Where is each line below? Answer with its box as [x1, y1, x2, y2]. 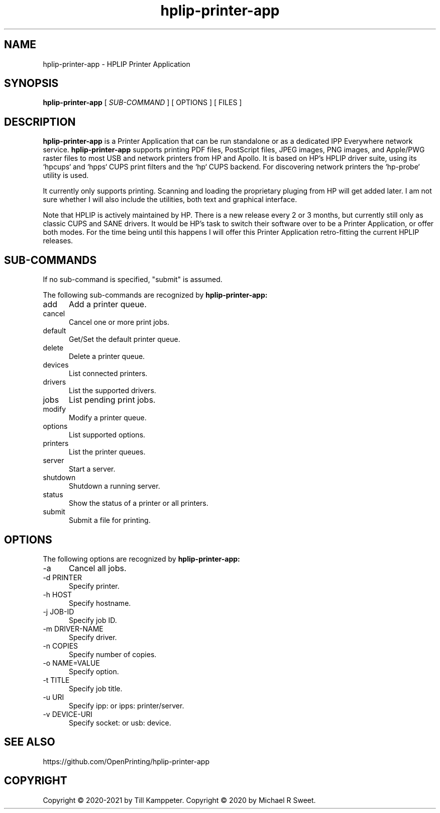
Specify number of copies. [69, 650, 157, 659]
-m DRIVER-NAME [43, 624, 103, 633]
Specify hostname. [69, 598, 131, 607]
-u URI [43, 692, 64, 701]
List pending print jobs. [68, 395, 156, 405]
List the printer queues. [69, 447, 146, 457]
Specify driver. [69, 633, 117, 642]
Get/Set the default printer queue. [69, 335, 180, 344]
